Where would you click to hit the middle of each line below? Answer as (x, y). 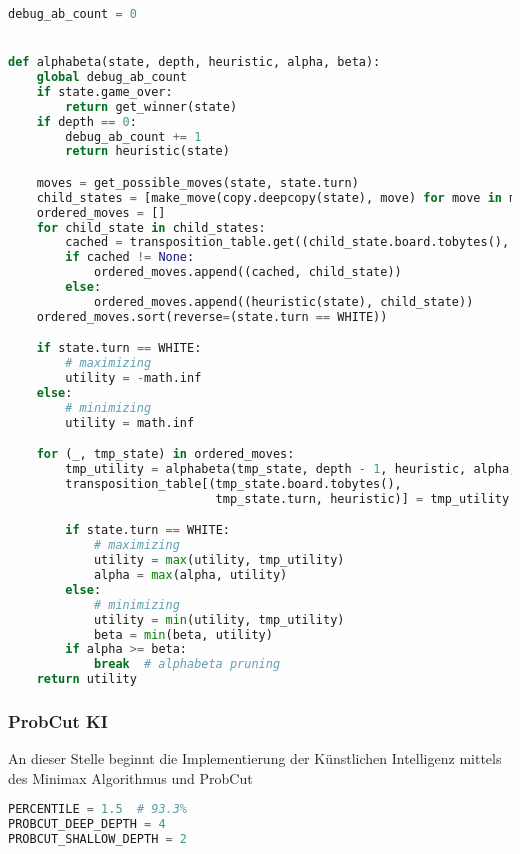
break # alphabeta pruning (187, 664)
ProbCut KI (58, 720)
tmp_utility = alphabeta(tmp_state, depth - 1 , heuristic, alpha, (291, 469)
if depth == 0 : (86, 121)
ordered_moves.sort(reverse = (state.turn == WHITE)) (212, 316)
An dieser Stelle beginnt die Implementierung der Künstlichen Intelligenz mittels (255, 758)
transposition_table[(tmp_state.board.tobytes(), (233, 484)
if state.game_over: (104, 91)
